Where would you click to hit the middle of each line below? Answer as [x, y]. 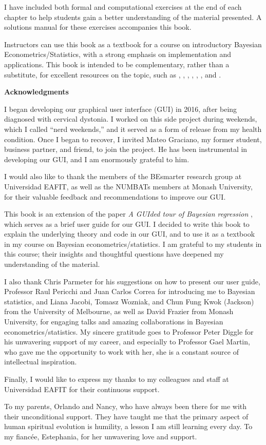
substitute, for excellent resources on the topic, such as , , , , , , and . [113, 74]
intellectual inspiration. [41, 362]
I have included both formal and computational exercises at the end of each [123, 7]
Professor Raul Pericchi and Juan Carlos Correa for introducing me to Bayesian [130, 291]
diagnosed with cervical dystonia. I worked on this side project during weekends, [131, 119]
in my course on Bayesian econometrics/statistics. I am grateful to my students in [133, 244]
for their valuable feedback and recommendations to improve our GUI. [115, 196]
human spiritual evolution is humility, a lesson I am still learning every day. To [128, 426]
